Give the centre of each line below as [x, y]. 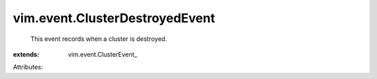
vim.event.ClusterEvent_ [103, 54]
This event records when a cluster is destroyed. [99, 39]
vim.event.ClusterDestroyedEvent [114, 18]
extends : [26, 54]
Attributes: [28, 67]
